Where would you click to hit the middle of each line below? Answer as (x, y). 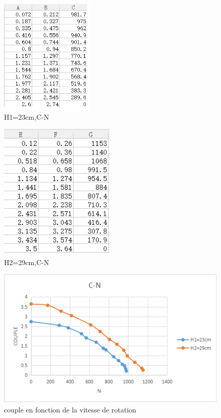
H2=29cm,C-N (27, 262)
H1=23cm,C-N (27, 116)
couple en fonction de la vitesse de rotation (70, 409)
